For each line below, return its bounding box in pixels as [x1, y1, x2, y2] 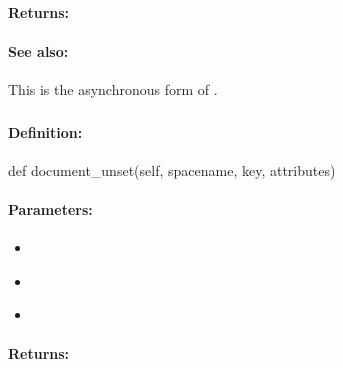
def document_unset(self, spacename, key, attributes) [8, 159, 336, 180]
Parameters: [8, 198, 93, 219]
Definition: [8, 121, 83, 142]
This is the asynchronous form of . [8, 78, 218, 99]
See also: [8, 40, 69, 61]
